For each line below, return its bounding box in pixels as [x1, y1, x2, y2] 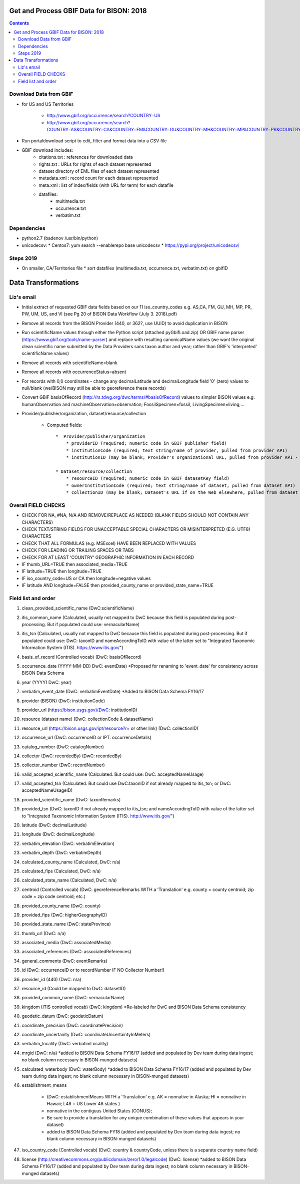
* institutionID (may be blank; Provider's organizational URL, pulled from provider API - [65, 455, 298, 460]
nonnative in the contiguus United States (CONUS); [46, 1107, 152, 1114]
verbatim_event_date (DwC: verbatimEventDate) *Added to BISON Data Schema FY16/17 [21, 689, 204, 695]
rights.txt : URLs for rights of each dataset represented [38, 161, 151, 167]
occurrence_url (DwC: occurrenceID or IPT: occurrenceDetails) [21, 734, 152, 741]
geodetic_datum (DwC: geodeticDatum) [21, 1013, 103, 1019]
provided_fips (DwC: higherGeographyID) [21, 912, 107, 918]
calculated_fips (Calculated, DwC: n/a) [21, 868, 101, 874]
